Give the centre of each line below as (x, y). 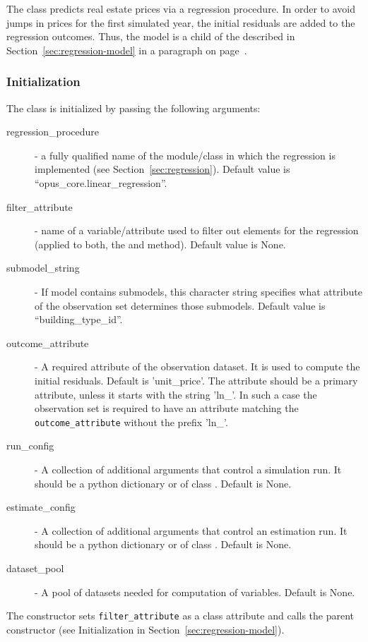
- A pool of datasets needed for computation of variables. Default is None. (195, 592)
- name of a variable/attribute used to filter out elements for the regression (197, 230)
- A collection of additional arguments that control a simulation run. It (188, 469)
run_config (30, 446)
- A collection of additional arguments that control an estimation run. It (191, 530)
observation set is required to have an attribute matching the (167, 408)
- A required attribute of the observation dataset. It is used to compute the (197, 367)
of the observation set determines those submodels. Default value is (180, 305)
